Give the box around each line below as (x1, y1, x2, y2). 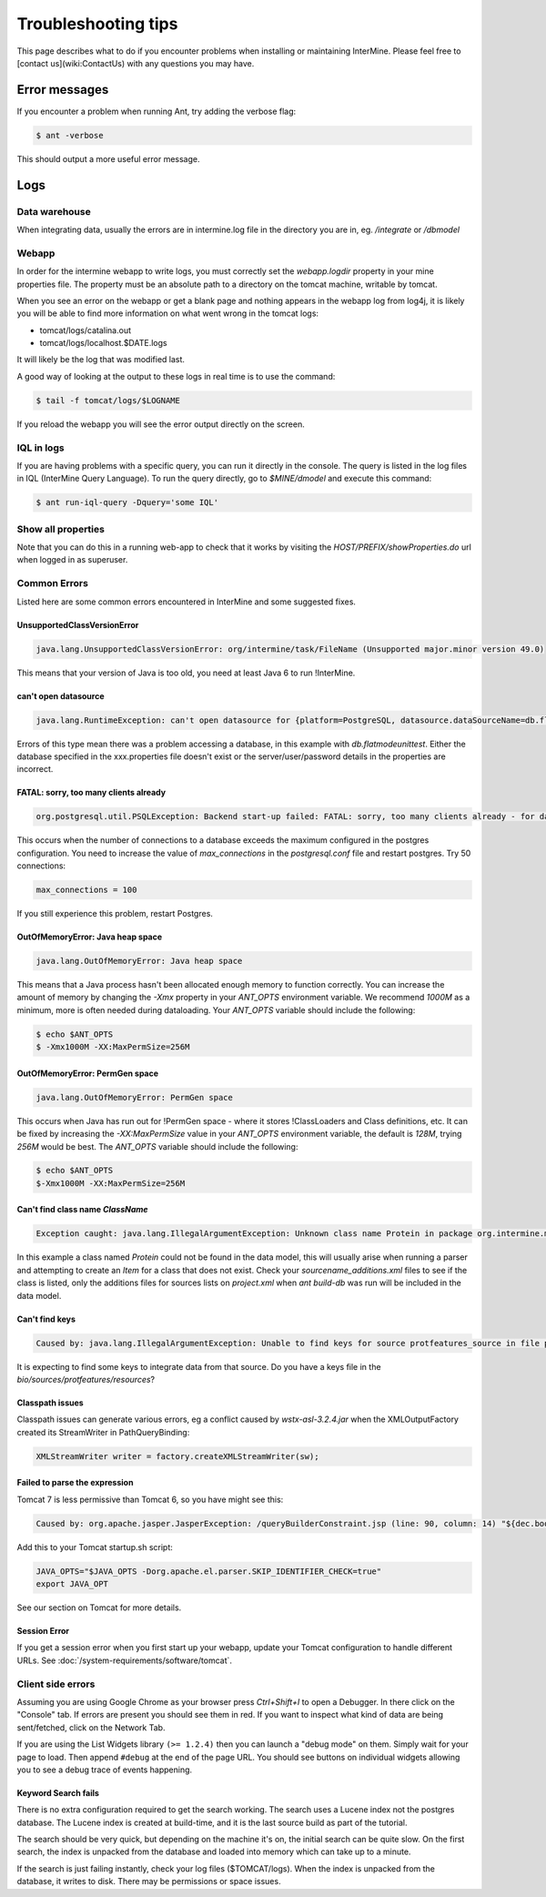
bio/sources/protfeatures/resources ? (16, 1374, 156, 1385)
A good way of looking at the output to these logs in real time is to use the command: (16, 370, 336, 381)
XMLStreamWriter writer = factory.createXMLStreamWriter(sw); (35, 1451, 319, 1461)
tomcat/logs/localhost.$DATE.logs (39, 338, 167, 349)
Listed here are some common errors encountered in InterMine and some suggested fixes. (16, 596, 357, 607)
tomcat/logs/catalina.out (39, 324, 132, 336)
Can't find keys (16, 1314, 76, 1324)
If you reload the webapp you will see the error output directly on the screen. (16, 419, 305, 430)
